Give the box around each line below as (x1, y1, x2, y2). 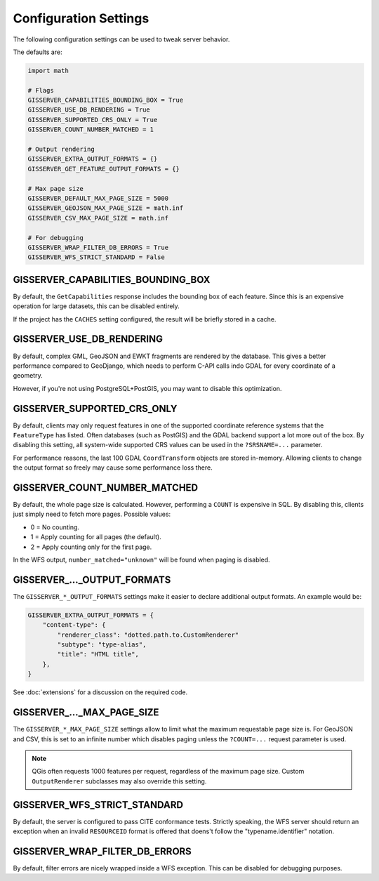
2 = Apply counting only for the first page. (30, 543, 152, 551)
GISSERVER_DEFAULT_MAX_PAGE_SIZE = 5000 (27, 194, 168, 202)
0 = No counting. (30, 523, 80, 531)
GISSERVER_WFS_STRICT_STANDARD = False (27, 253, 165, 261)
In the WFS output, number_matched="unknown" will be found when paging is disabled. (13, 555, 270, 564)
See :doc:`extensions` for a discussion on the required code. (13, 688, 188, 696)
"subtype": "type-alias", (57, 641, 147, 649)
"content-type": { (42, 621, 106, 629)
